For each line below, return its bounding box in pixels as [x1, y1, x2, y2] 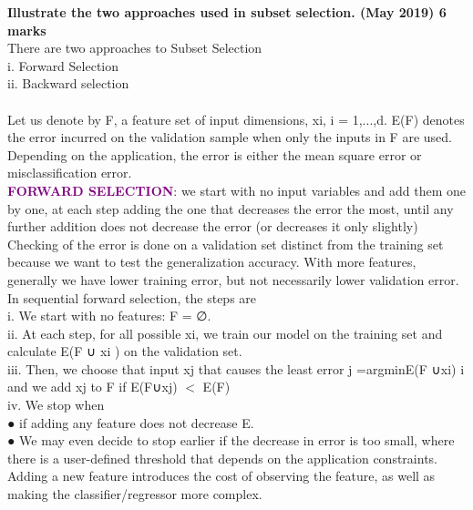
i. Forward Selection [7, 56, 119, 75]
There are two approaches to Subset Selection [7, 38, 262, 57]
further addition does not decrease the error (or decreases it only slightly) [7, 217, 418, 236]
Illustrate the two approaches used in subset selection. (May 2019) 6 [7, 3, 447, 21]
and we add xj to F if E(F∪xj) [7, 377, 178, 396]
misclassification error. [7, 163, 132, 182]
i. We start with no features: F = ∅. [7, 306, 211, 325]
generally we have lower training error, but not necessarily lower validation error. [7, 270, 459, 289]
